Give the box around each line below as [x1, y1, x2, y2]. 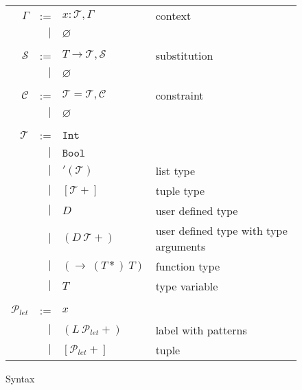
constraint [155, 87, 204, 103]
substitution [155, 47, 213, 63]
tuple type [155, 183, 205, 198]
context [155, 8, 191, 23]
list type [155, 163, 196, 179]
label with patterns [155, 322, 247, 338]
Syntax [5, 371, 35, 385]
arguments [155, 238, 206, 254]
